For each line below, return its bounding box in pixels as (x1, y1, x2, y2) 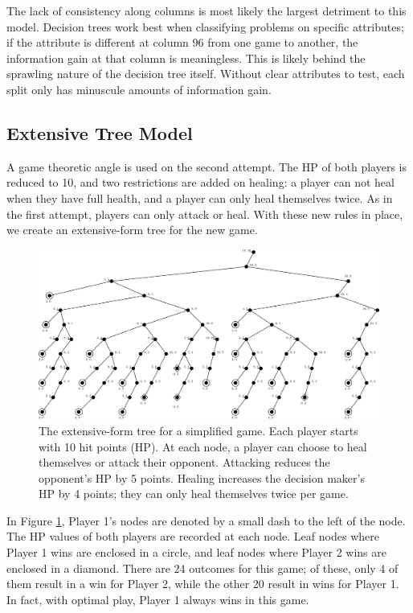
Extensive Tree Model (6, 120, 193, 145)
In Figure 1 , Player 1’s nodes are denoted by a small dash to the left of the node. (6, 512, 406, 529)
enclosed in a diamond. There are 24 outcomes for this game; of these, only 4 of (6, 559, 399, 576)
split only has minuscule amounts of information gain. (6, 80, 272, 97)
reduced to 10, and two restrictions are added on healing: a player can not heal (6, 174, 395, 191)
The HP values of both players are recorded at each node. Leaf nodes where (6, 528, 379, 545)
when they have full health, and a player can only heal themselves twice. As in (6, 189, 393, 206)
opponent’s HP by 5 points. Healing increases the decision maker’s (39, 469, 365, 486)
